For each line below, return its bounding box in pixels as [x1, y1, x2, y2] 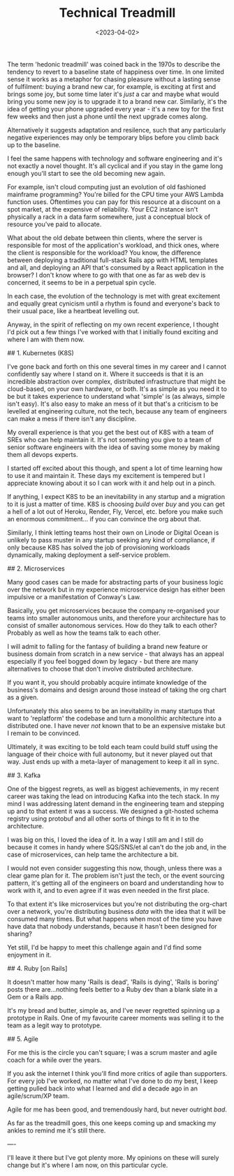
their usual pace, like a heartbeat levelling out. [7, 306, 140, 315]
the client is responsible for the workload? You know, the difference [7, 248, 201, 257]
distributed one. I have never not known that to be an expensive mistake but [7, 721, 226, 730]
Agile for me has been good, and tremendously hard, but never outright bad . [7, 1105, 227, 1114]
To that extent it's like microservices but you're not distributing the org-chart [7, 899, 228, 908]
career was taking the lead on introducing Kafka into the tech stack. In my [7, 792, 220, 800]
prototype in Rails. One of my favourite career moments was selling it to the [7, 1013, 225, 1022]
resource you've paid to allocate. [7, 219, 102, 228]
